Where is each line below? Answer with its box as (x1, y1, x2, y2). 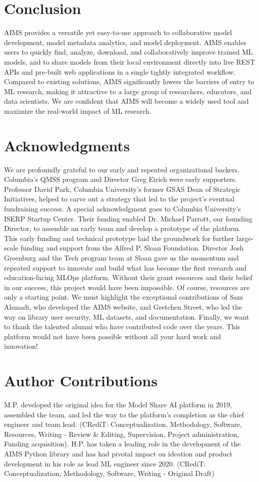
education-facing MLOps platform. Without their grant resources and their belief (4, 272, 252, 283)
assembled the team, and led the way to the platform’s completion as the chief (4, 409, 244, 419)
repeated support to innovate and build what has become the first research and (4, 262, 247, 273)
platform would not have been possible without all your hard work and (4, 331, 221, 341)
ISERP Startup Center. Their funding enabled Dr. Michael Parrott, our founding (4, 213, 252, 223)
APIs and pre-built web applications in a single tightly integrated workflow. (4, 66, 235, 77)
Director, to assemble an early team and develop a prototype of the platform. (4, 223, 241, 233)
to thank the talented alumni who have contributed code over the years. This (4, 321, 240, 332)
